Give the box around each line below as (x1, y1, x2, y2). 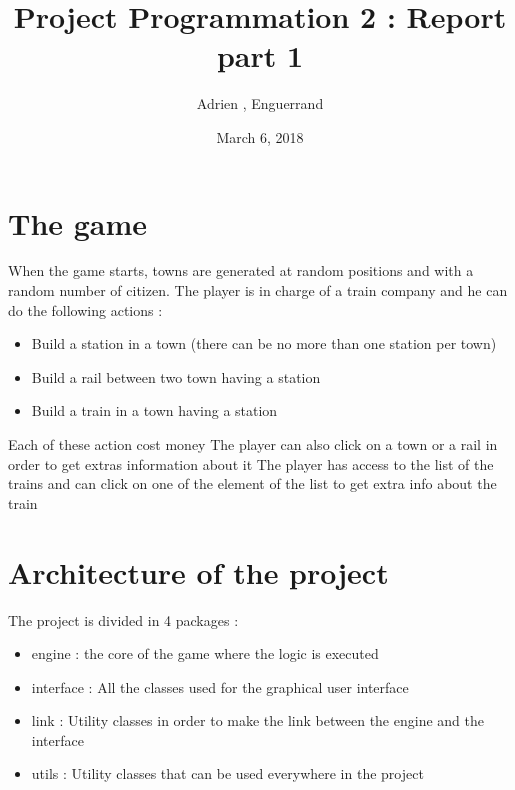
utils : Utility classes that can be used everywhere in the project (31, 763, 424, 784)
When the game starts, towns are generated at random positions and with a (8, 260, 474, 281)
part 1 (216, 35, 304, 76)
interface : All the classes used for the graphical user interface (31, 676, 409, 697)
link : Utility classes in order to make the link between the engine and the (31, 710, 484, 731)
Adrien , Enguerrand (196, 93, 324, 114)
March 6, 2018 (216, 126, 304, 147)
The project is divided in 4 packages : (8, 609, 239, 630)
